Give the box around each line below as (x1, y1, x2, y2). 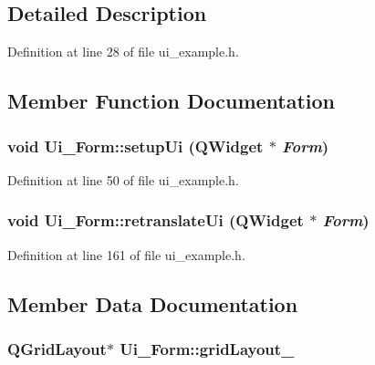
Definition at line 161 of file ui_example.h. (7, 245, 245, 264)
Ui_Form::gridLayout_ (120, 337, 295, 360)
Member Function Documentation (7, 87, 336, 115)
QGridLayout (7, 337, 107, 360)
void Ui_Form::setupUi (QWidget (7, 134, 264, 157)
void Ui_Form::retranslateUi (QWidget (7, 209, 304, 232)
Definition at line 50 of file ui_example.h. (7, 170, 239, 189)
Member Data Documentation (7, 289, 298, 318)
